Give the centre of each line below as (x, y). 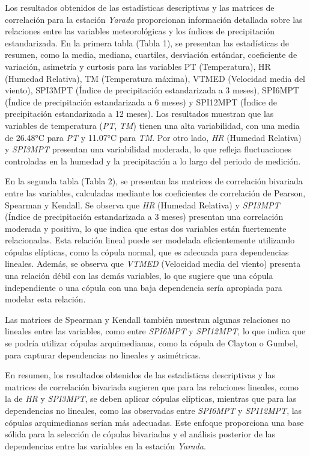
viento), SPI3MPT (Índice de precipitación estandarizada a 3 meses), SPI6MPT (152, 90)
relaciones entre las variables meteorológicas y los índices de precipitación (140, 31)
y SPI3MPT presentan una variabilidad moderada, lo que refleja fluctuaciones (148, 149)
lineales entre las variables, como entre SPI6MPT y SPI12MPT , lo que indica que (155, 331)
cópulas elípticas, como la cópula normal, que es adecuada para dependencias (147, 251)
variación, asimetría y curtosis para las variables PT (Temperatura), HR (138, 66)
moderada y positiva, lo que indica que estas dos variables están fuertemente (146, 228)
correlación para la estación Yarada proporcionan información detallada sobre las (154, 19)
